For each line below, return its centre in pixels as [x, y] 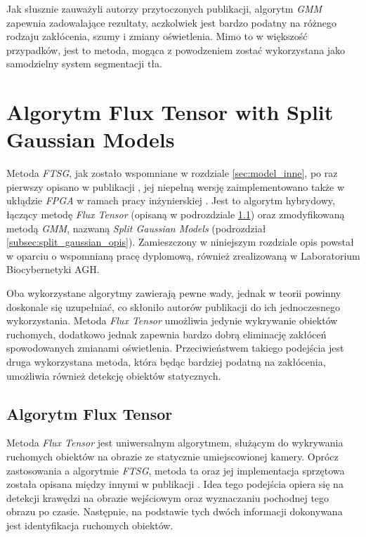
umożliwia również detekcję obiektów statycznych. [114, 375]
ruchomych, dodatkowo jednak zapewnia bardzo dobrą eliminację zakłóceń [166, 334]
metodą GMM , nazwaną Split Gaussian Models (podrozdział [136, 228]
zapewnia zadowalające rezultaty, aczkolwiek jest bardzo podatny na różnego [171, 22]
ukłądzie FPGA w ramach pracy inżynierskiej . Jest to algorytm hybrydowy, [171, 200]
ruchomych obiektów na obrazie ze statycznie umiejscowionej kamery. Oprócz [172, 456]
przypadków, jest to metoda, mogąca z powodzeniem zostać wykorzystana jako [176, 49]
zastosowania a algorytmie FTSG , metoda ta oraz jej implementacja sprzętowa [176, 470]
